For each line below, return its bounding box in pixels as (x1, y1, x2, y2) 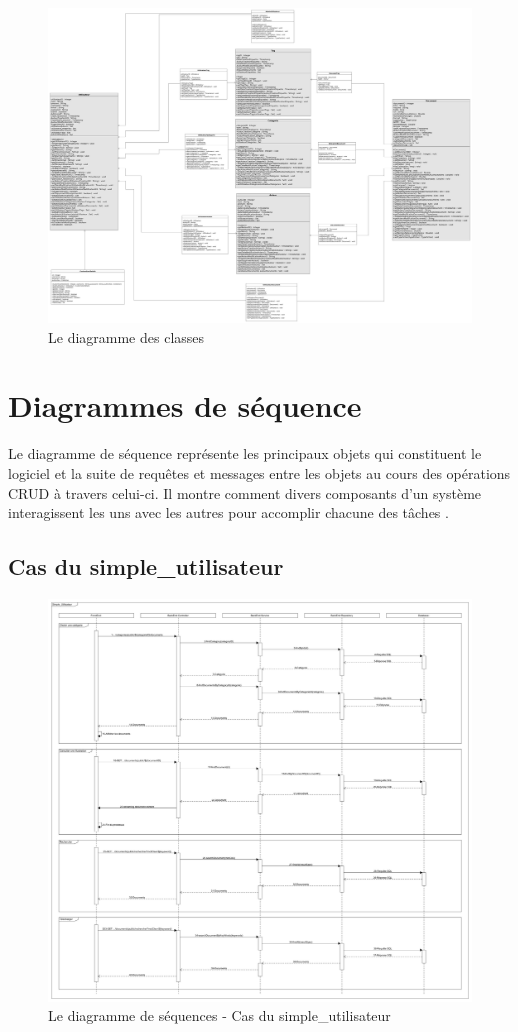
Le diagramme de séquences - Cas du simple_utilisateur (48, 1005, 391, 1026)
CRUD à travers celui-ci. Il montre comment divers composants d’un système (8, 482, 482, 503)
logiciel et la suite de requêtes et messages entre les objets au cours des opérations (8, 463, 511, 483)
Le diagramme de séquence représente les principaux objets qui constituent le (8, 443, 482, 464)
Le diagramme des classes (48, 326, 205, 347)
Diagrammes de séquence (8, 385, 362, 426)
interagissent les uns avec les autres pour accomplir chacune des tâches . (8, 502, 449, 523)
